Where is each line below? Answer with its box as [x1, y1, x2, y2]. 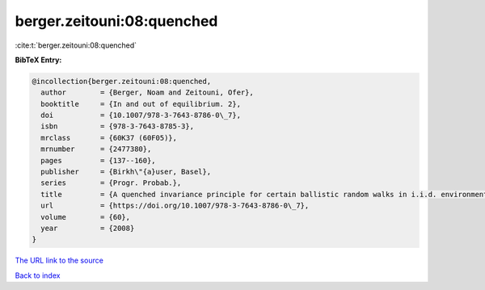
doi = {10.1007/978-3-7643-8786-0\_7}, [40, 111, 242, 120]
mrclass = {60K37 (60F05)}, [40, 133, 178, 142]
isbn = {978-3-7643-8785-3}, [40, 122, 194, 131]
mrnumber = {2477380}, [40, 145, 152, 153]
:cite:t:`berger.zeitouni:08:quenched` [15, 40, 137, 50]
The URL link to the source [15, 255, 104, 266]
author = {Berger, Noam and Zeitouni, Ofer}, [40, 88, 254, 97]
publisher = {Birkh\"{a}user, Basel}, [40, 167, 212, 177]
